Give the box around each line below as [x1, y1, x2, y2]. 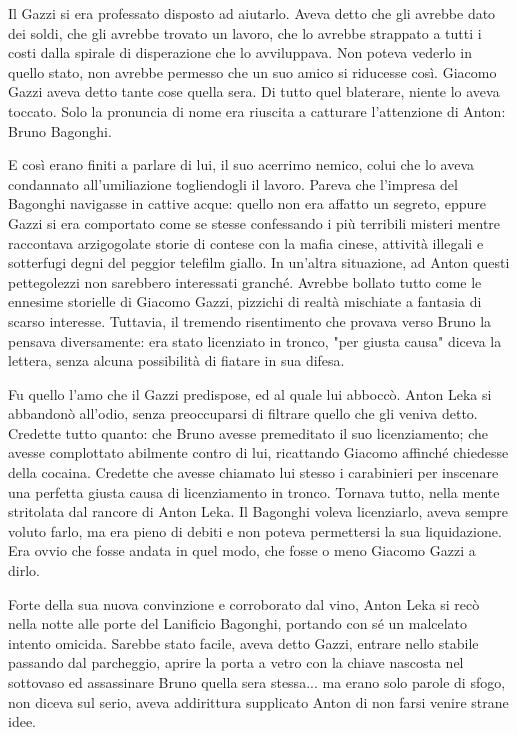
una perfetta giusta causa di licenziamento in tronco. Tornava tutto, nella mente [8, 481, 500, 502]
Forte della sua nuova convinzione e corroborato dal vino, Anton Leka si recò [8, 593, 480, 614]
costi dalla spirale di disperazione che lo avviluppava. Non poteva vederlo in [8, 42, 472, 63]
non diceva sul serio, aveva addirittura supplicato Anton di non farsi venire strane [8, 691, 509, 712]
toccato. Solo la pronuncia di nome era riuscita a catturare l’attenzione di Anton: [8, 100, 506, 121]
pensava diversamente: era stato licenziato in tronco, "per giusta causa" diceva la [8, 330, 502, 351]
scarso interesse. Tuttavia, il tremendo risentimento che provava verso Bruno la [8, 310, 492, 331]
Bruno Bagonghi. [8, 120, 112, 141]
